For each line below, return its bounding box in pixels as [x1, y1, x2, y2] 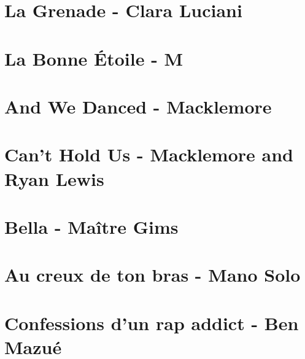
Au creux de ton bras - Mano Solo [4, 262, 301, 287]
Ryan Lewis [4, 166, 104, 191]
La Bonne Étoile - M [4, 45, 183, 71]
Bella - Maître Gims [4, 214, 179, 239]
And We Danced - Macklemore [4, 93, 272, 118]
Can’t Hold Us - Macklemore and [4, 142, 293, 167]
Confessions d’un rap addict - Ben [4, 310, 299, 335]
